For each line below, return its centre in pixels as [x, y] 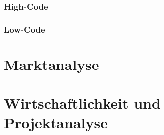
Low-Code [25, 29]
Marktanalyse [52, 64]
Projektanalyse [56, 122]
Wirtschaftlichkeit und [82, 103]
